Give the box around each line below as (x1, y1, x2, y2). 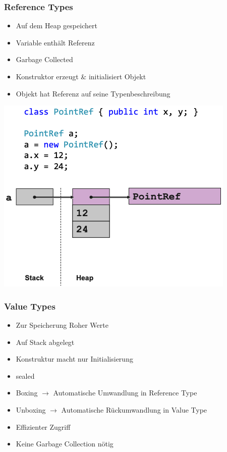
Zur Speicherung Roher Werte (16, 320, 108, 330)
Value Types (4, 299, 55, 312)
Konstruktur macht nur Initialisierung (16, 354, 133, 364)
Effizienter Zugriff (16, 421, 71, 432)
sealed (16, 370, 35, 381)
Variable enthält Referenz (16, 37, 95, 47)
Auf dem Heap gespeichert (16, 20, 97, 31)
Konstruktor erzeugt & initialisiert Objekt (16, 71, 146, 81)
